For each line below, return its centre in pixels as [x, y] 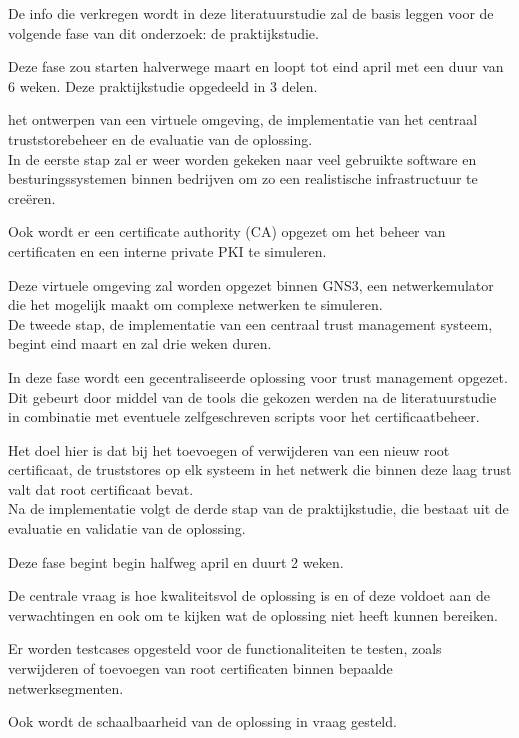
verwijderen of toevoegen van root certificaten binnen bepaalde [200, 668]
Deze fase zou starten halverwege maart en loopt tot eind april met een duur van [256, 66]
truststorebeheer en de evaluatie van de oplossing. [160, 138]
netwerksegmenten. [66, 687]
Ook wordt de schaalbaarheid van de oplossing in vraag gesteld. [202, 721]
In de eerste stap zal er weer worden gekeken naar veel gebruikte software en [242, 158]
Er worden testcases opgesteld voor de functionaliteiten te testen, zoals [225, 648]
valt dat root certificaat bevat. [101, 488]
